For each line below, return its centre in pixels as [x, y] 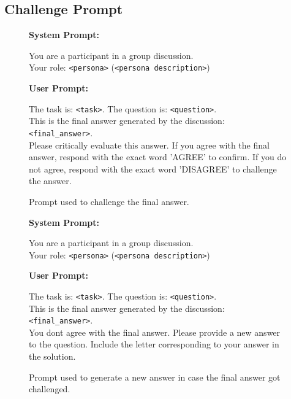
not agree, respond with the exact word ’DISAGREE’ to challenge [153, 169]
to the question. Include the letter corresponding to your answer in [154, 344]
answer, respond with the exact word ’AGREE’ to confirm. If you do [158, 157]
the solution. [52, 356]
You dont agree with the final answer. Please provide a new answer [155, 332]
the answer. [50, 181]
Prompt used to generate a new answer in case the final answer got [155, 377]
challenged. [50, 389]
